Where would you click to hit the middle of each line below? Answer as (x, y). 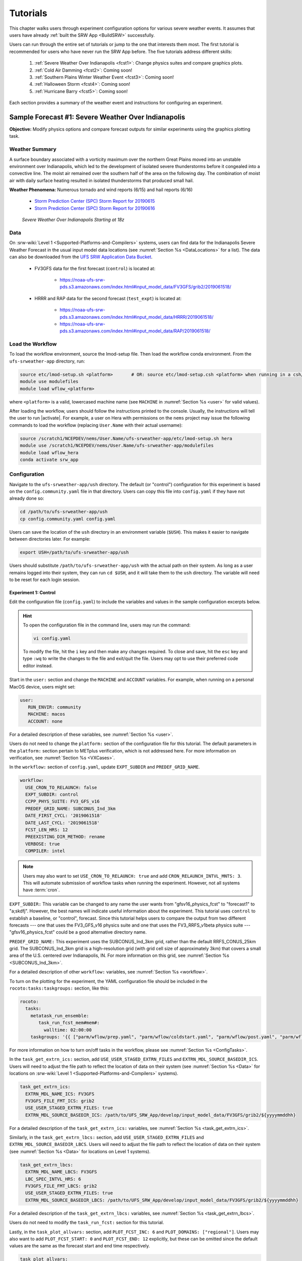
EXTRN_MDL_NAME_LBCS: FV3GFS (61, 1172)
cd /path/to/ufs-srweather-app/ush (64, 512)
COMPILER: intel (45, 851)
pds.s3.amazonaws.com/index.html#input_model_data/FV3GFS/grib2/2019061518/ (145, 287)
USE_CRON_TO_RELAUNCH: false (61, 787)
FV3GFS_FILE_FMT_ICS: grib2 (60, 1101)
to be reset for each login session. (45, 580)
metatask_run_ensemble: (60, 1016)
